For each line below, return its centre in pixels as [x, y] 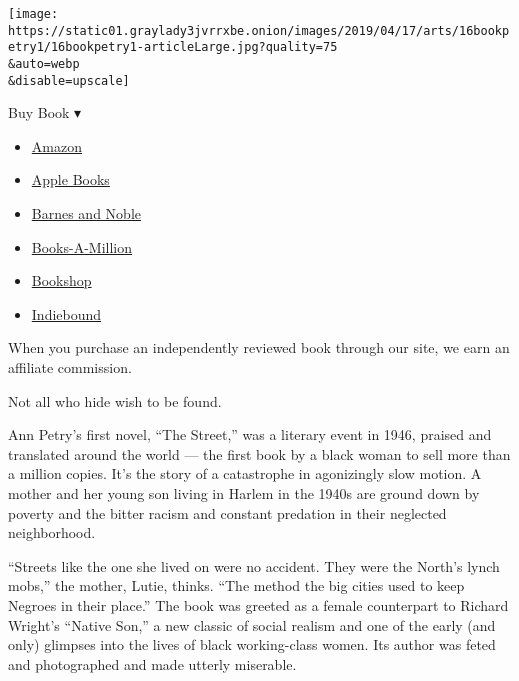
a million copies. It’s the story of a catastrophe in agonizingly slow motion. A [245, 473]
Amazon [56, 145]
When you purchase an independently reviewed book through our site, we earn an [259, 347]
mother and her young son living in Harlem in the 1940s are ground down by [244, 493]
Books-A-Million [82, 246]
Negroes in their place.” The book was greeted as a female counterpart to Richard [258, 604]
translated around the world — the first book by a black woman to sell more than [259, 453]
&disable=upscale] [69, 80]
